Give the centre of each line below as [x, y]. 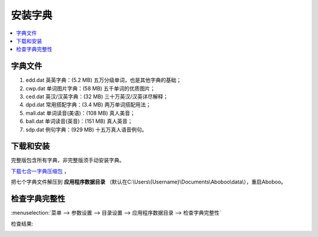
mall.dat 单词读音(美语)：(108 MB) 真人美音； [80, 113]
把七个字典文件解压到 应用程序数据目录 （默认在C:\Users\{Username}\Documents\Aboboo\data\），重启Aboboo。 [149, 182]
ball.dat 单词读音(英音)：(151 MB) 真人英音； [79, 121]
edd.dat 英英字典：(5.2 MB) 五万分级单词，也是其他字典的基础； [104, 80]
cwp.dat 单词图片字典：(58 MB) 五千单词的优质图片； [90, 88]
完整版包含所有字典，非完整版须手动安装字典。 [68, 160]
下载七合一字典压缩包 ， [40, 171]
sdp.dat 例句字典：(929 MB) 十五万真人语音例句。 [86, 129]
